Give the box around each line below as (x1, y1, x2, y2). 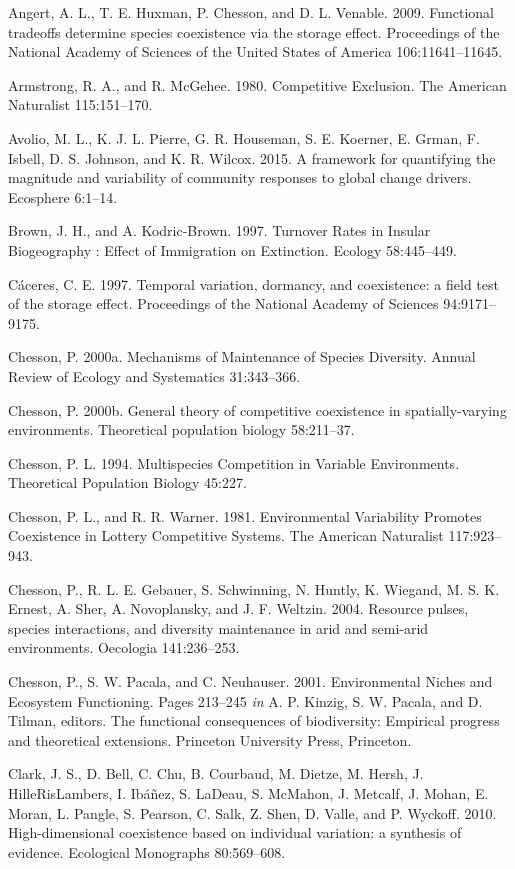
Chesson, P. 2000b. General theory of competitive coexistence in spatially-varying (8, 399, 507, 420)
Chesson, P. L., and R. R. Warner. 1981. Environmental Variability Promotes (8, 505, 482, 526)
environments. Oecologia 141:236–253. (8, 637, 240, 658)
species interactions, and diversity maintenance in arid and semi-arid (8, 617, 429, 638)
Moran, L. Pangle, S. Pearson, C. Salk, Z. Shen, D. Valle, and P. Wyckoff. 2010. (8, 802, 497, 823)
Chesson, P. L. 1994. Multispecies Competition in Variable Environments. (8, 452, 460, 473)
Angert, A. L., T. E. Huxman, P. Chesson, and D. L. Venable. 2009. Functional (8, 2, 494, 22)
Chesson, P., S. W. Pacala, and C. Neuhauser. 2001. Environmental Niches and (8, 671, 493, 692)
